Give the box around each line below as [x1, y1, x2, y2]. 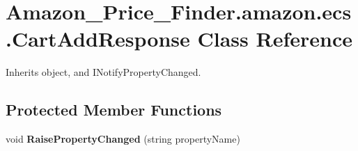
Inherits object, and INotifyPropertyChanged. [6, 65, 201, 79]
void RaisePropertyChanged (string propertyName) [6, 132, 240, 146]
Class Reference [197, 24, 352, 53]
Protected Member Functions [6, 99, 222, 120]
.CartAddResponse [6, 24, 190, 53]
